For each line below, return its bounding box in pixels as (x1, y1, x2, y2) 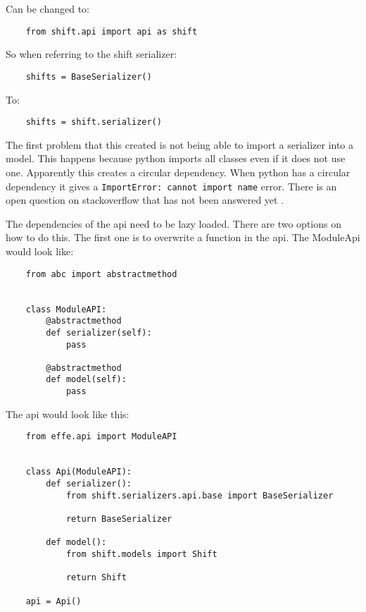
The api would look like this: (6, 406, 130, 421)
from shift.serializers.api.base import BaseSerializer (65, 490, 334, 501)
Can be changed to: (6, 1, 89, 16)
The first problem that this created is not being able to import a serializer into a (6, 137, 354, 152)
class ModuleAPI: (25, 304, 107, 314)
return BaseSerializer (65, 513, 172, 524)
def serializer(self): (46, 327, 152, 338)
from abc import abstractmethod (25, 269, 177, 279)
